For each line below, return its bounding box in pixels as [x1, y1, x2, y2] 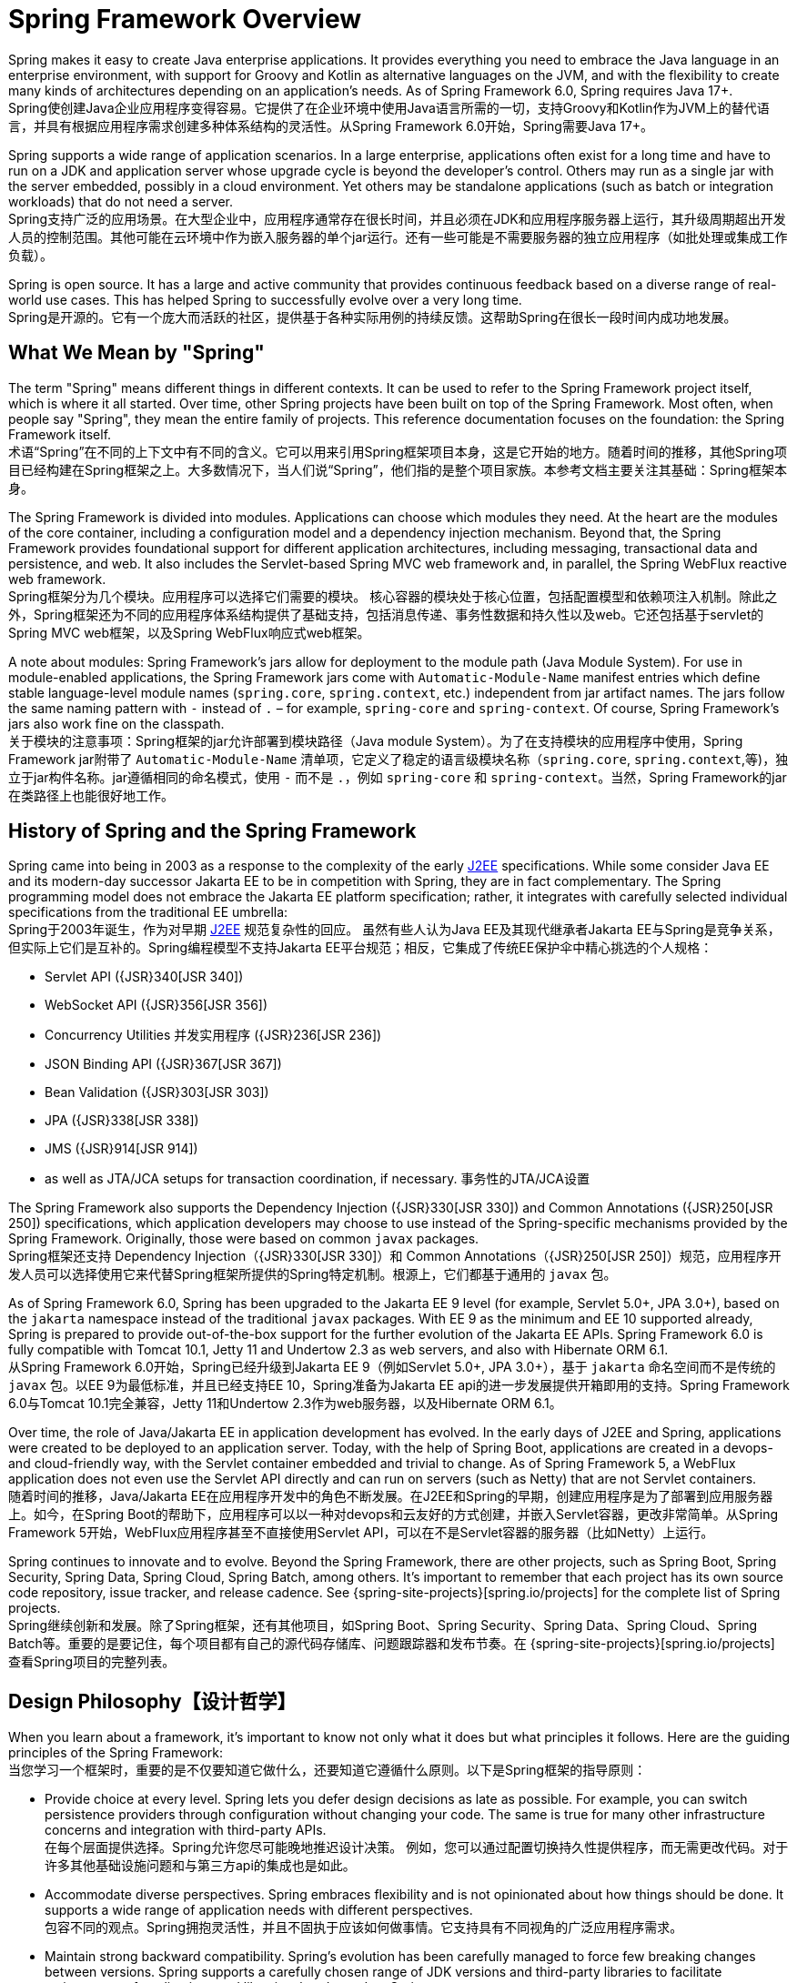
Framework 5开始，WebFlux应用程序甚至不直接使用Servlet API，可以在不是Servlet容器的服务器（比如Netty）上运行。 [8, 1525, 714, 1541]
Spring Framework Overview [8, 4, 362, 35]
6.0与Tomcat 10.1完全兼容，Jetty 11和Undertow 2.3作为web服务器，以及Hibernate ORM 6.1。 [8, 1395, 562, 1412]
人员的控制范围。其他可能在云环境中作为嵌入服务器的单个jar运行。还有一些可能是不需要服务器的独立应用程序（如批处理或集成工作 [8, 228, 788, 245]
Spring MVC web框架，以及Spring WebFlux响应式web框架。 [8, 624, 370, 640]
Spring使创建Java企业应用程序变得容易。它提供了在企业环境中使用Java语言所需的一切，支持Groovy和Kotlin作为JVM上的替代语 [8, 99, 770, 116]
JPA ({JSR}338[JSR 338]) [45, 1112, 199, 1129]
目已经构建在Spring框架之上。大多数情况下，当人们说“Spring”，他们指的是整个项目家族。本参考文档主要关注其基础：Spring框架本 [8, 461, 787, 478]
